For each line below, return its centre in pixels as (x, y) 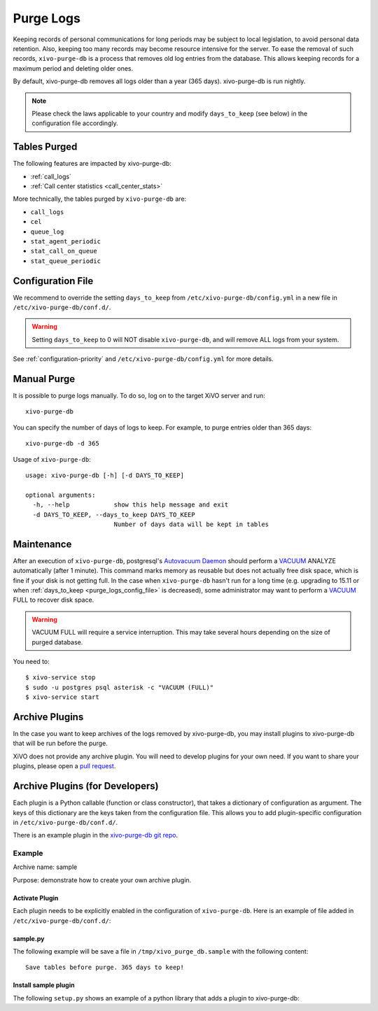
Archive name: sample (45, 867)
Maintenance (42, 544)
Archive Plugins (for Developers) (86, 786)
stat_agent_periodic (66, 241)
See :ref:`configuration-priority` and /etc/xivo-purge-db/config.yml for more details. (143, 359)
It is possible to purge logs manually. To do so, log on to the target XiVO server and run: (139, 396)
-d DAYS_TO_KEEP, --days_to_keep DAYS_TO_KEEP (114, 515)
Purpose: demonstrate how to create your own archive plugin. (102, 880)
